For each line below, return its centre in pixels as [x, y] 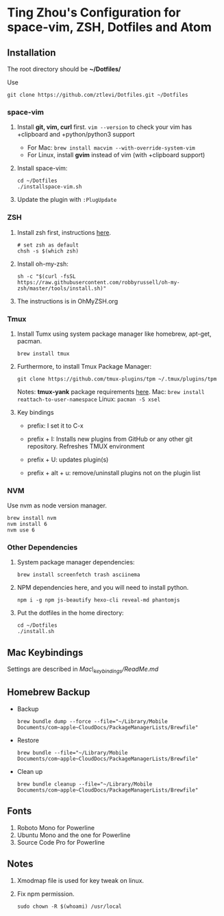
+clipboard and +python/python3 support [76, 135]
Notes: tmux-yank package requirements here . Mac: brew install [111, 391]
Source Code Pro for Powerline [61, 842]
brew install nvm [32, 518]
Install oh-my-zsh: [42, 264]
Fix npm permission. [46, 893]
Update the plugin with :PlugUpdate [67, 200]
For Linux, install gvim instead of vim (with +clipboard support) [116, 155]
